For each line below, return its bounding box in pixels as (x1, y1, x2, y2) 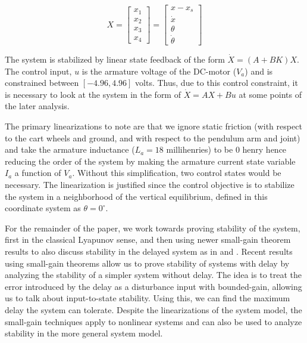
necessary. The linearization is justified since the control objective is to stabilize (5, 178, 295, 190)
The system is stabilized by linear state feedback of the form (5, 53, 225, 66)
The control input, (5, 64, 72, 77)
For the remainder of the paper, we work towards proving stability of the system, (5, 221, 300, 234)
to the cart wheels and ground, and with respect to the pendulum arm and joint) (5, 131, 300, 144)
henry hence (242, 143, 287, 156)
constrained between (5, 76, 79, 89)
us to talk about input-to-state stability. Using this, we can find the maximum (5, 292, 290, 304)
